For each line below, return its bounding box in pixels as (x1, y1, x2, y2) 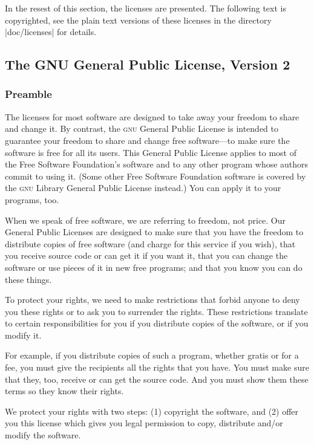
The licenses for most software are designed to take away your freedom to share (5, 110, 299, 123)
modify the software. (5, 429, 81, 441)
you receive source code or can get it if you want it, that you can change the (5, 249, 288, 262)
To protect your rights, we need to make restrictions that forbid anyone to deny (5, 293, 300, 306)
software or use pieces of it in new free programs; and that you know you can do (5, 261, 303, 273)
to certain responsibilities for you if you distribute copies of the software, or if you (5, 317, 309, 330)
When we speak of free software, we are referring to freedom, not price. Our (5, 213, 286, 226)
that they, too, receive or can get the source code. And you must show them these (5, 372, 309, 385)
